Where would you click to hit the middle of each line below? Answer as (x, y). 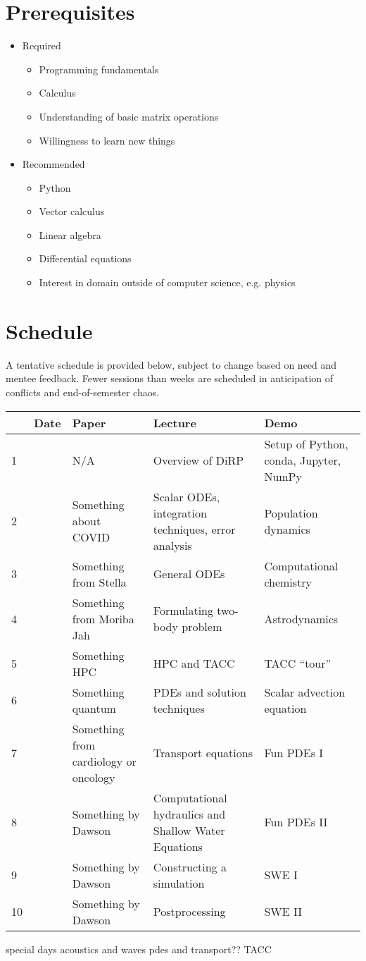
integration (180, 513)
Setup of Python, (306, 443)
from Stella (99, 582)
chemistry (288, 582)
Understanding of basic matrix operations (129, 116)
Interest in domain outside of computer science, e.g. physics (167, 282)
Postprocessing (189, 912)
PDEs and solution (200, 692)
